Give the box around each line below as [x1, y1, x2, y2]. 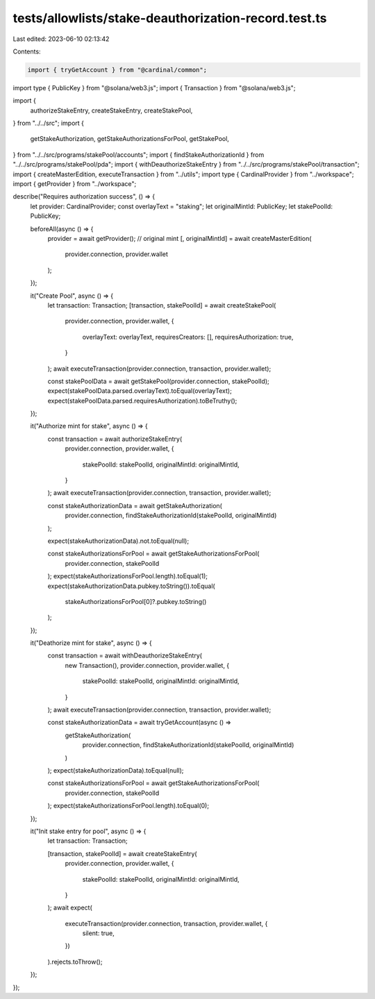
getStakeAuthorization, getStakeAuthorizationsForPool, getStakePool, [30, 135, 229, 143]
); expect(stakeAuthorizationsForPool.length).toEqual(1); [47, 572, 208, 580]
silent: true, [82, 929, 115, 937]
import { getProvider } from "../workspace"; [12, 180, 137, 188]
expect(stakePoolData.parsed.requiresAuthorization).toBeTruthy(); [47, 396, 237, 405]
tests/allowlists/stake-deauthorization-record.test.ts [12, 10, 327, 26]
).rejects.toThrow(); [47, 957, 103, 966]
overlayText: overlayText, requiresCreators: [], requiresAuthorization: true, [82, 333, 294, 341]
